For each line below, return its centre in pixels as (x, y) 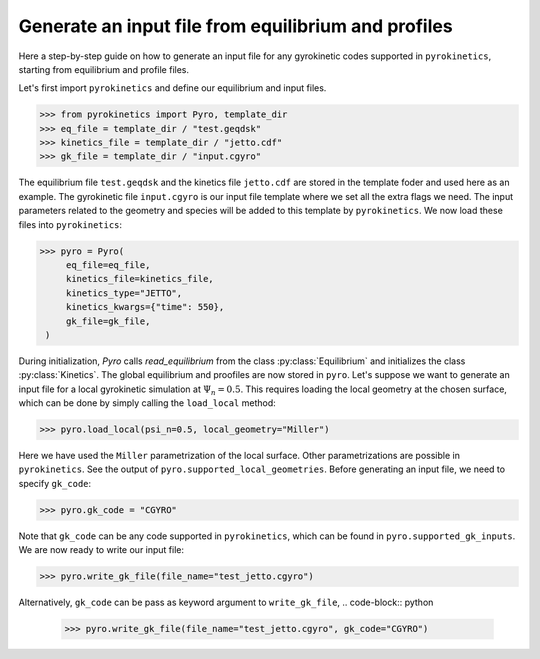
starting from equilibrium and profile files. (104, 69)
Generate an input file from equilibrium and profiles (236, 26)
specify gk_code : (55, 483)
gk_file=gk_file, (108, 321)
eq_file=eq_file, (108, 265)
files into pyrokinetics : (70, 224)
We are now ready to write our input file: (101, 550)
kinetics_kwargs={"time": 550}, (145, 307)
